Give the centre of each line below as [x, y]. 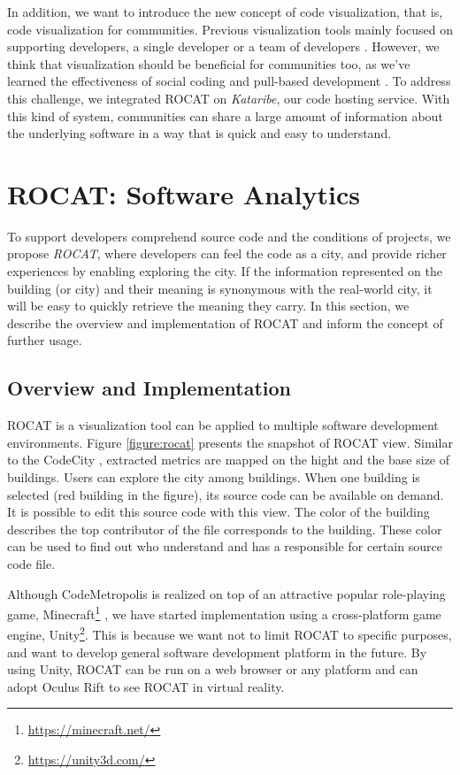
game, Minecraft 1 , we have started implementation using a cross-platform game [224, 613]
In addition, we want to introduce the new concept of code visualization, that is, [225, 12]
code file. [31, 563]
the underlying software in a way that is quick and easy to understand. [199, 133]
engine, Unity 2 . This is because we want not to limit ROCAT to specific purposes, [230, 633]
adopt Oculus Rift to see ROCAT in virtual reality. [146, 686]
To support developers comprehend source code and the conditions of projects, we [229, 236]
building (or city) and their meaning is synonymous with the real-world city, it [220, 288]
